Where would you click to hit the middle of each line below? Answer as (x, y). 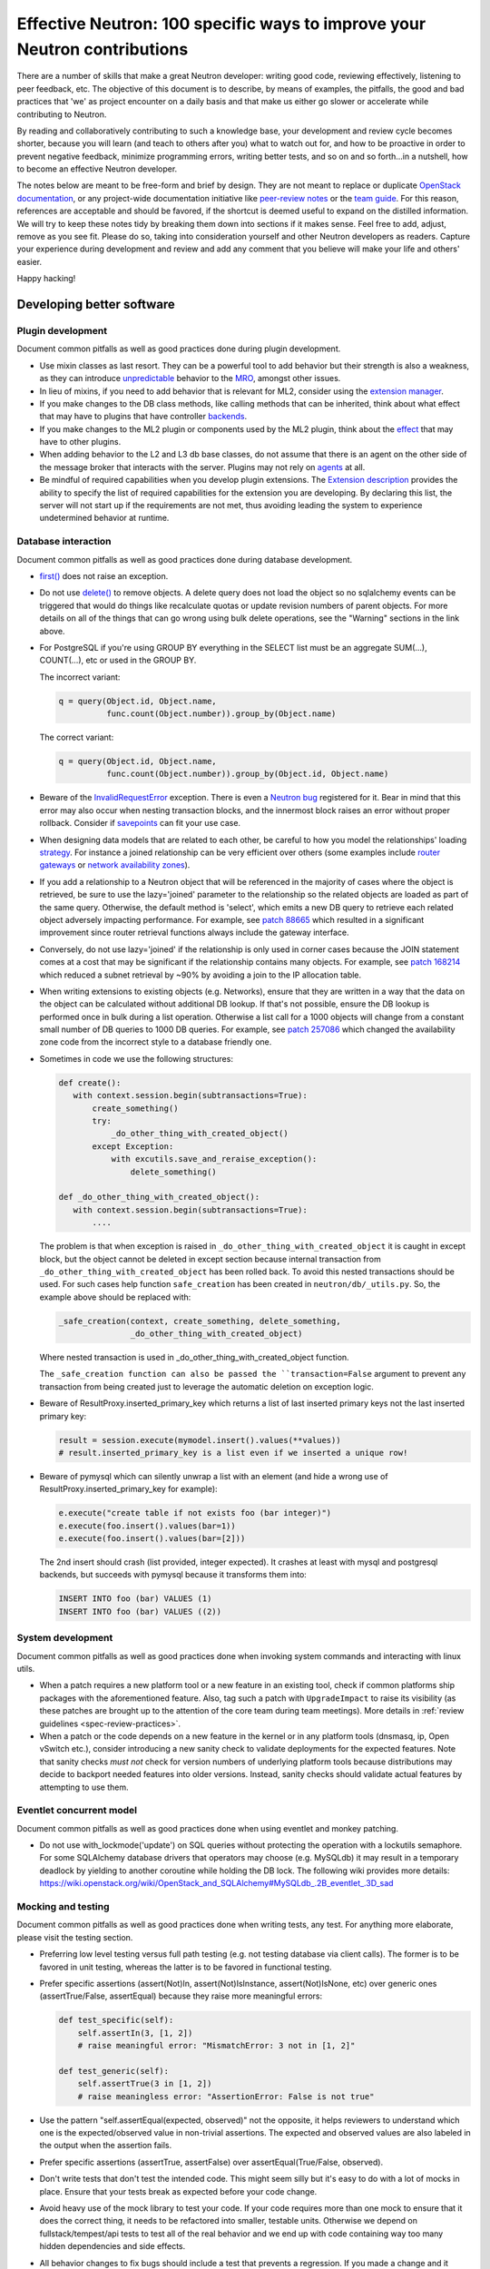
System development (65, 1638)
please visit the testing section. (75, 1937)
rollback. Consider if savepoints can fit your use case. (140, 823)
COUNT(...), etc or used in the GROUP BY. (118, 660)
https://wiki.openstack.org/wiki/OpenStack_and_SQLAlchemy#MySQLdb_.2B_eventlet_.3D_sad (216, 1883)
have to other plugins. (80, 442)
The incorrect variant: (80, 677)
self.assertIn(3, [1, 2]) (135, 2033)
